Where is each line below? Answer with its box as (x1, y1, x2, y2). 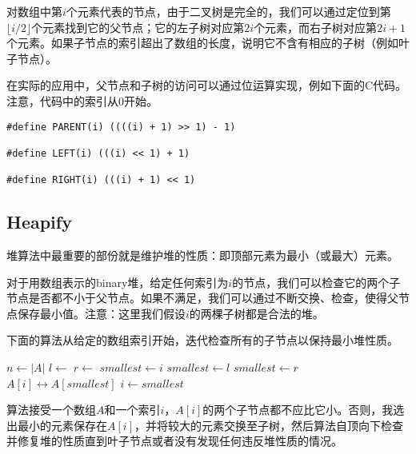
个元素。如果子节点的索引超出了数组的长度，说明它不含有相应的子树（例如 (6, 34, 398, 51)
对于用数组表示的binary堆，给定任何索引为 (6, 273, 229, 290)
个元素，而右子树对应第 (254, 18, 378, 35)
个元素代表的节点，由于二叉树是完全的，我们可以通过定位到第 (66, 3, 391, 19)
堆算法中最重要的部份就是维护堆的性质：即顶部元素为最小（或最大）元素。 (6, 247, 398, 264)
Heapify (6, 209, 72, 234)
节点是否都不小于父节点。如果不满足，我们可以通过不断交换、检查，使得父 (6, 289, 398, 306)
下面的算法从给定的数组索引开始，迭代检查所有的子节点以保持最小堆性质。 (6, 332, 398, 348)
